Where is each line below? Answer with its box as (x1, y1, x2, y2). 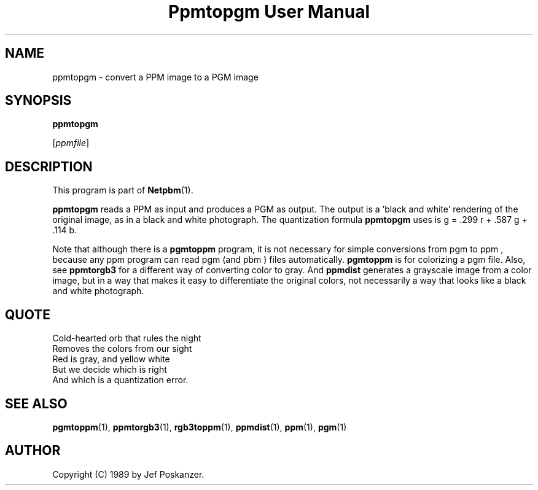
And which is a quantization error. (52, 375, 189, 386)
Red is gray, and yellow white (52, 354, 170, 365)
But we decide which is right (52, 364, 167, 375)
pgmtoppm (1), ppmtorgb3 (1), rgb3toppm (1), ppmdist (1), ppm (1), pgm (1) (52, 421, 347, 432)
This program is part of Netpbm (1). (52, 185, 193, 196)
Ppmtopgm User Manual (168, 1, 370, 22)
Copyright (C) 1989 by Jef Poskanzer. (52, 469, 205, 480)
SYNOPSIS (5, 93, 72, 109)
